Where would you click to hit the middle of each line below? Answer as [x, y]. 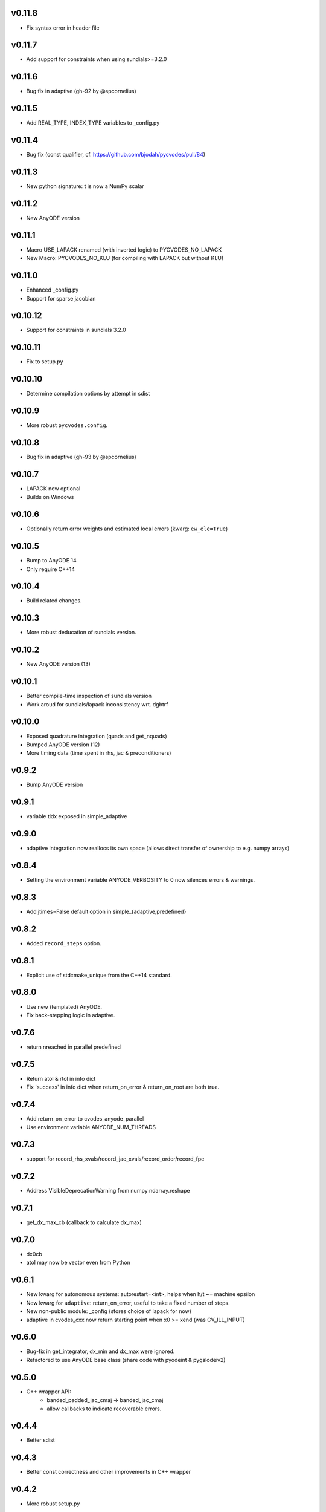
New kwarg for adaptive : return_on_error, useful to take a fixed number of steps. [128, 1303]
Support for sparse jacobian [61, 298]
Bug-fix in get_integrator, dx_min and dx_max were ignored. [101, 1351]
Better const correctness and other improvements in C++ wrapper [109, 1472]
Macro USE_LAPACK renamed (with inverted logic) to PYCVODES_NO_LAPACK [124, 249]
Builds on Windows [50, 497]
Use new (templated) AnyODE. [64, 1006]
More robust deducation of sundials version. [81, 633]
